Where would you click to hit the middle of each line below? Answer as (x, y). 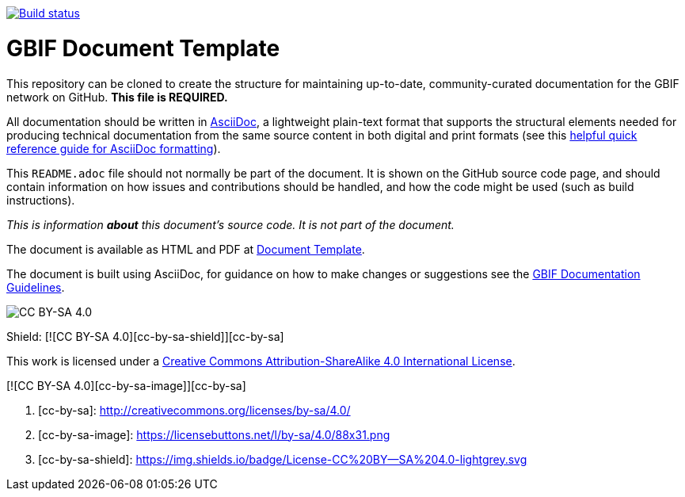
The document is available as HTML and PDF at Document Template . (186, 249)
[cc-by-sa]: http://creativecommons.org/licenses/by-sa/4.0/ (194, 410)
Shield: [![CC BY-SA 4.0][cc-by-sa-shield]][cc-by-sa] (145, 336)
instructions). (41, 200)
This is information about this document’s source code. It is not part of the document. (230, 224)
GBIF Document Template (143, 48)
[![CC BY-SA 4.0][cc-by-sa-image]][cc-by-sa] (126, 385)
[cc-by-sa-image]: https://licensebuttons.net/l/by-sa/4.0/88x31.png (214, 434)
